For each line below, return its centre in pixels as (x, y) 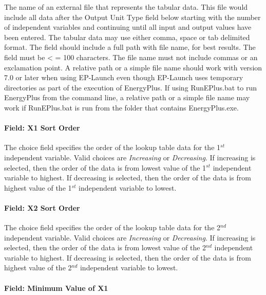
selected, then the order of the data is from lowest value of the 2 (105, 247)
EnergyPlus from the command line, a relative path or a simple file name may (127, 97)
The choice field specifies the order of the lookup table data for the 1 (112, 147)
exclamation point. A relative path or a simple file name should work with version (133, 67)
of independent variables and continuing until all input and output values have (128, 27)
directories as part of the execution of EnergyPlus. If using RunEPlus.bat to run (131, 87)
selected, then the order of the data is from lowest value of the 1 (105, 167)
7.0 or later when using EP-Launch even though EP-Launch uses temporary (124, 77)
